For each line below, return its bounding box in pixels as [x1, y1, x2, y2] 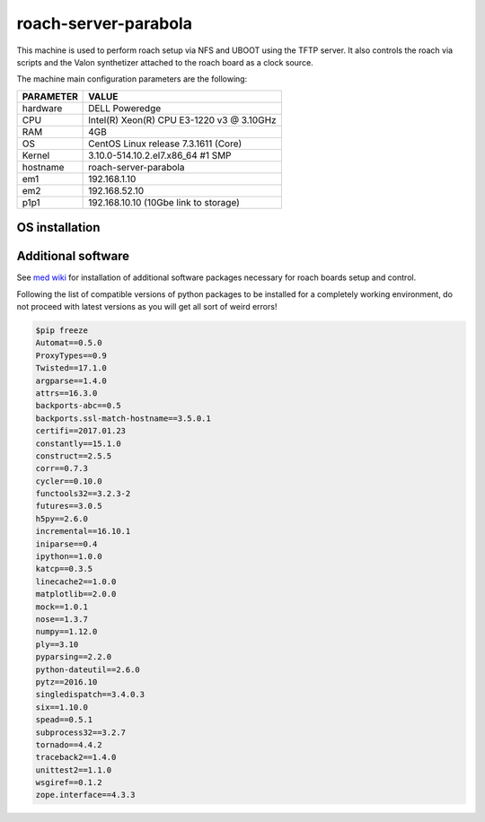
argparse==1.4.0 [35, 375, 108, 386]
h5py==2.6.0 [35, 513, 89, 524]
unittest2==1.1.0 [35, 765, 112, 775]
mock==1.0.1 [35, 601, 89, 612]
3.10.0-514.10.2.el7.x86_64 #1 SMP [88, 149, 233, 162]
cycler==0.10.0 [35, 476, 102, 486]
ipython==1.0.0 [35, 552, 102, 562]
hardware [22, 101, 63, 114]
